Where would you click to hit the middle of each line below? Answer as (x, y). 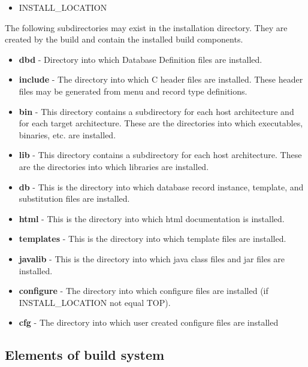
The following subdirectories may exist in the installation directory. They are (146, 27)
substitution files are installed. (74, 198)
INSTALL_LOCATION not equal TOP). (95, 302)
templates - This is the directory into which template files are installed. (153, 239)
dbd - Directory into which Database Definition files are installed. (141, 59)
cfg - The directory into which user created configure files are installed (149, 322)
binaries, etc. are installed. (67, 134)
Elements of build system (85, 355)
